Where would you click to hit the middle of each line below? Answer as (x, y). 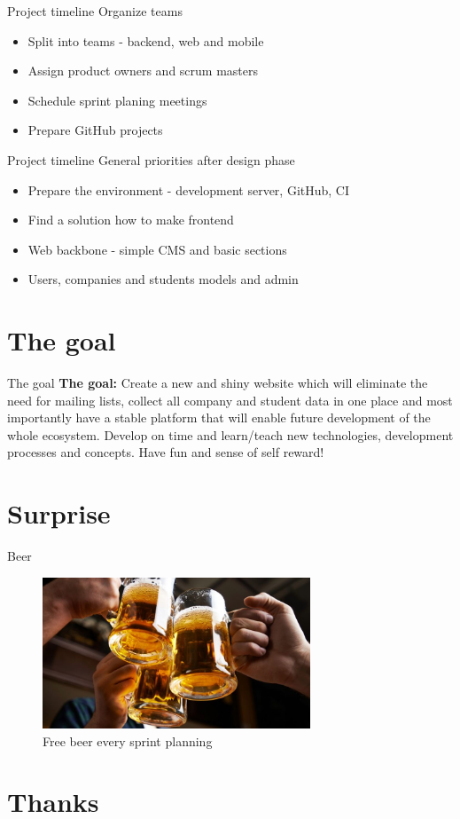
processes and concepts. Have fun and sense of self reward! (166, 452)
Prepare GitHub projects (95, 130)
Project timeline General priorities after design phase (151, 159)
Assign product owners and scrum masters (143, 71)
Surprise (59, 513)
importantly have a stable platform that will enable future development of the (219, 417)
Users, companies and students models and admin (163, 279)
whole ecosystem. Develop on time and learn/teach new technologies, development (230, 434)
